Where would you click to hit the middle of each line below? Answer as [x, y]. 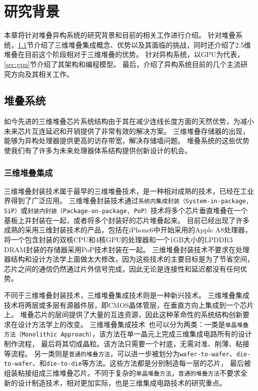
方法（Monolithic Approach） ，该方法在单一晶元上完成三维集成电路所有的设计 [128, 334]
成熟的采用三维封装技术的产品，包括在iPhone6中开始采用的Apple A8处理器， [128, 230]
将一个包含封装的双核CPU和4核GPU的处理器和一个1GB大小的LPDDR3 [119, 239]
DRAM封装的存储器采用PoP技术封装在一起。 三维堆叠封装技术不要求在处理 [127, 249]
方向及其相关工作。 [42, 74]
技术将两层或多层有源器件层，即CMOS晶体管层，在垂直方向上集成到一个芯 [126, 305]
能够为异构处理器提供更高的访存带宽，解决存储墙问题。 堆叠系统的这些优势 [127, 140]
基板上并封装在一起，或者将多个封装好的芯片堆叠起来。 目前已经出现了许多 [127, 220]
